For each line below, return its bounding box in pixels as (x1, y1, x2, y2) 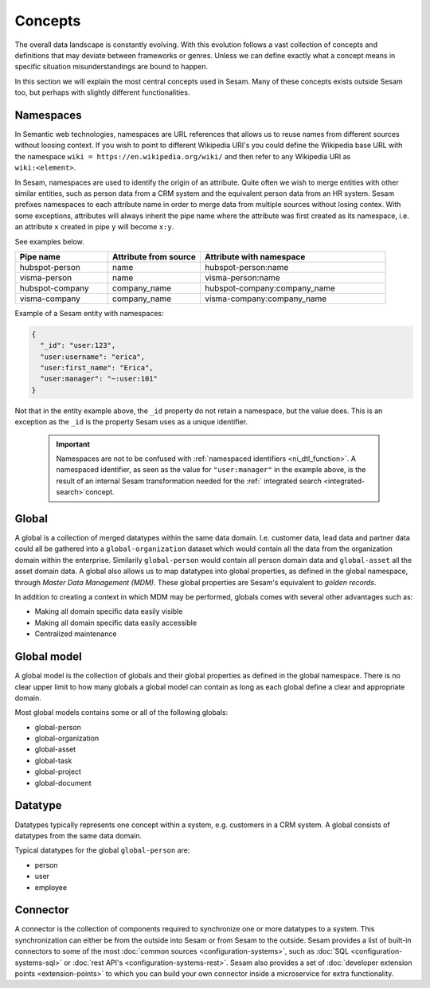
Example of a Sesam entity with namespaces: (14, 308, 164, 318)
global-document (34, 778, 92, 787)
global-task (34, 756, 72, 765)
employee (34, 882, 68, 892)
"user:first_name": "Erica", (40, 363, 154, 373)
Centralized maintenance (34, 629, 117, 638)
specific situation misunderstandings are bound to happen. (14, 62, 209, 72)
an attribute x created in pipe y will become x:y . (14, 222, 174, 232)
